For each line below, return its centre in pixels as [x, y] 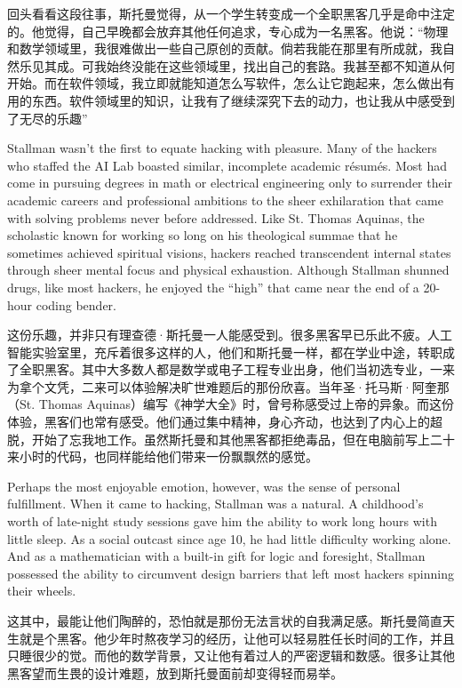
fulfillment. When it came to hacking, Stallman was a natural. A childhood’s [215, 504]
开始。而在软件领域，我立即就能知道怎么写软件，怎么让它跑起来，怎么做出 [225, 83]
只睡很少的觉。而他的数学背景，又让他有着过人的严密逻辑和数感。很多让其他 [231, 656]
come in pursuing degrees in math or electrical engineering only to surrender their [230, 183]
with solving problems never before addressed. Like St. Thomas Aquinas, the [216, 217]
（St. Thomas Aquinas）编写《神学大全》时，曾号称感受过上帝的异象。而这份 [231, 404]
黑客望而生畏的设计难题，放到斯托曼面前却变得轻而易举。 [175, 672]
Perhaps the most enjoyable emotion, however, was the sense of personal [204, 486]
